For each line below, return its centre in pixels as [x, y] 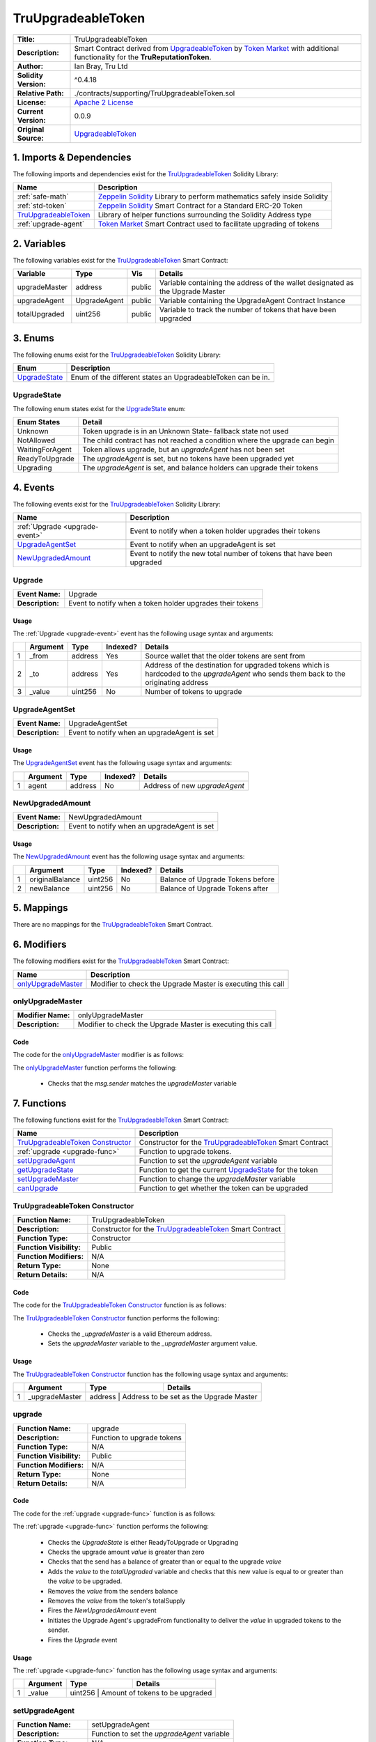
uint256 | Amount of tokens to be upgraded [141, 1693]
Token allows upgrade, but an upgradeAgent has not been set [184, 449]
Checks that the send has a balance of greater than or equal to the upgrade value [165, 1562]
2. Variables [39, 244]
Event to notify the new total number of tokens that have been [231, 554]
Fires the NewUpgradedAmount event [102, 1610]
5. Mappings [40, 908]
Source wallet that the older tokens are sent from [225, 656]
